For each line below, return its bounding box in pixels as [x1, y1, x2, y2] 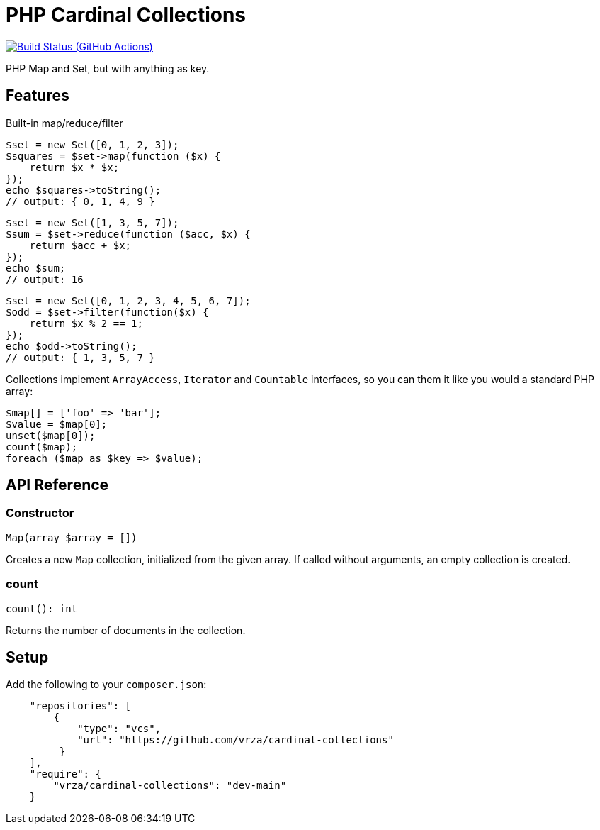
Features [6, 87, 69, 105]
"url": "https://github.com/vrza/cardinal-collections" [77, 734, 394, 746]
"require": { [29, 768, 101, 780]
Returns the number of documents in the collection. [6, 624, 246, 636]
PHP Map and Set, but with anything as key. [6, 62, 210, 74]
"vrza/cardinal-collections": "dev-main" [53, 780, 287, 792]
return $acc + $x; [29, 239, 132, 251]
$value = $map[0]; [6, 418, 108, 430]
